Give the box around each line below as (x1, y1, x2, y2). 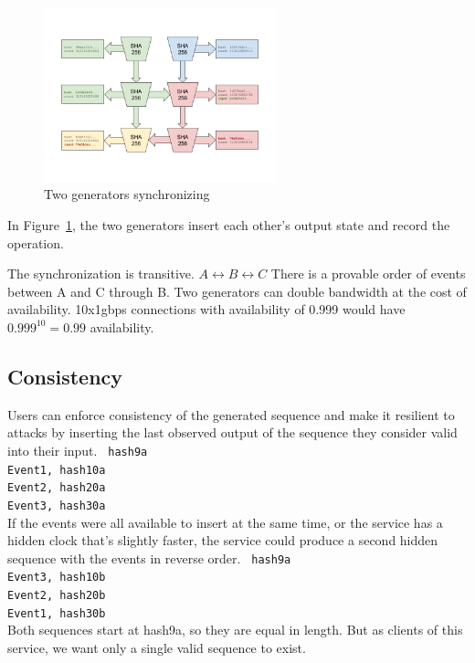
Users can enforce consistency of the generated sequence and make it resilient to (7, 405, 455, 424)
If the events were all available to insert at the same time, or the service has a (7, 512, 443, 531)
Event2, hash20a (7, 481, 106, 495)
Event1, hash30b (7, 606, 106, 620)
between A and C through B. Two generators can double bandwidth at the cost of (7, 281, 467, 300)
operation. (7, 233, 64, 252)
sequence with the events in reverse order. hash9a (7, 548, 291, 567)
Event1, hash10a (7, 463, 106, 477)
